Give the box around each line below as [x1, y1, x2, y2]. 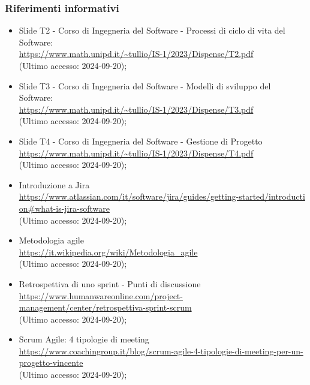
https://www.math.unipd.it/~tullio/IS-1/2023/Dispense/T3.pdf [19, 103, 254, 115]
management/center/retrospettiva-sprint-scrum [19, 301, 192, 314]
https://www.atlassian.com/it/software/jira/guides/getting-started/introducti [19, 190, 305, 203]
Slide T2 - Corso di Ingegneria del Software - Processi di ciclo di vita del [19, 24, 285, 37]
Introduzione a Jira [19, 178, 90, 191]
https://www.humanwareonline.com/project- [19, 289, 183, 302]
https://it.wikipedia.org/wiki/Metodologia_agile [19, 245, 198, 258]
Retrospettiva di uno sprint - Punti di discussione [19, 277, 201, 290]
